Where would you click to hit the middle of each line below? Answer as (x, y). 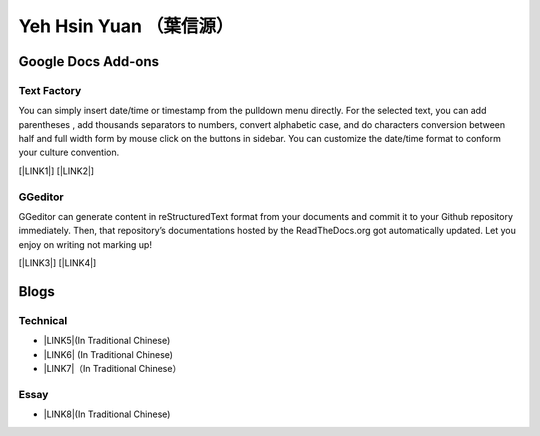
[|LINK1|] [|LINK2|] (56, 171)
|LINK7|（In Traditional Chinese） (112, 369)
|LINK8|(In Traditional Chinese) (107, 414)
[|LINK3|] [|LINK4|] (57, 263)
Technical (43, 320)
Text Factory (50, 90)
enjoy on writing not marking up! (85, 244)
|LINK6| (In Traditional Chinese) (108, 354)
